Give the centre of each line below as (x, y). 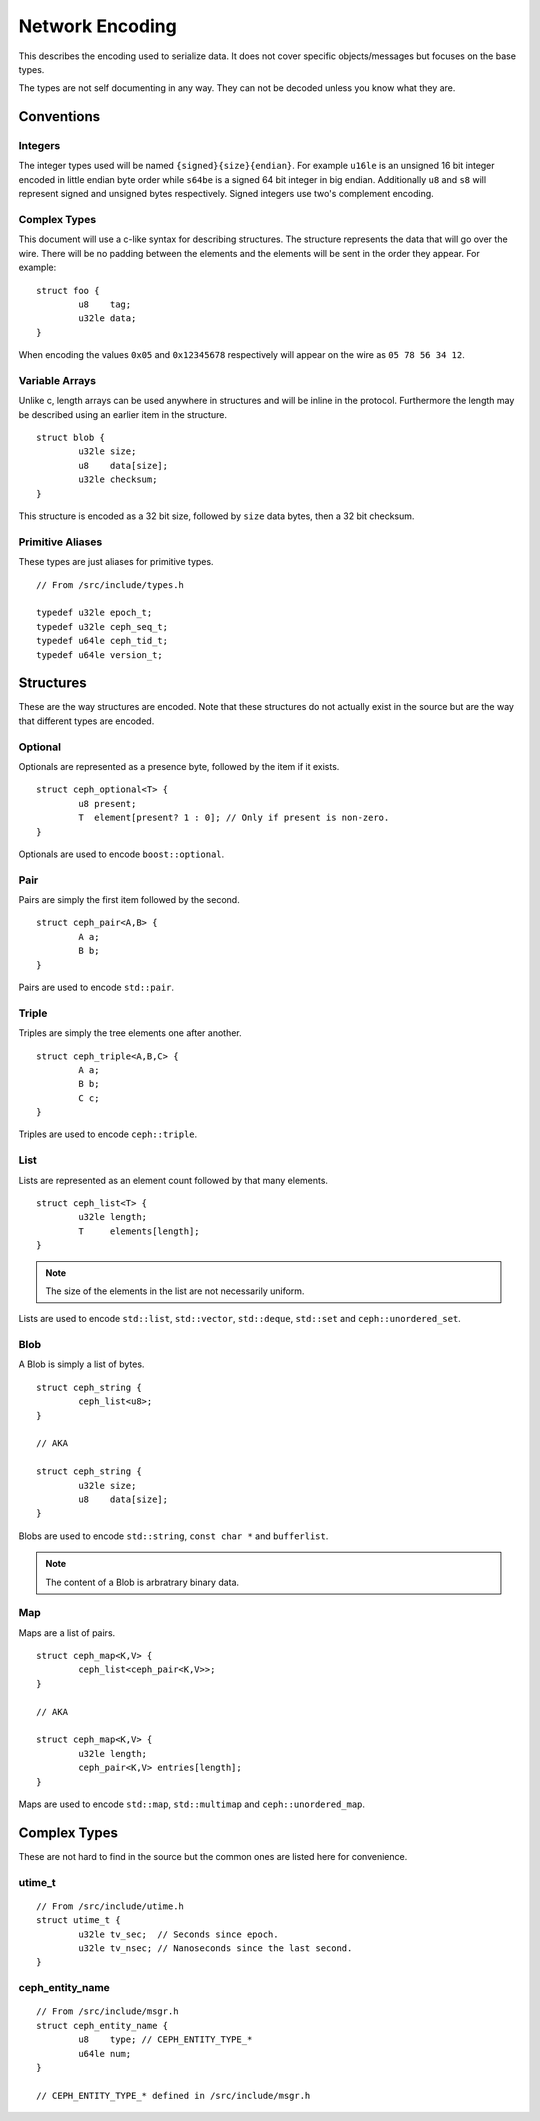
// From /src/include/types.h (110, 584)
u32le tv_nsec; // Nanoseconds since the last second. (215, 1948)
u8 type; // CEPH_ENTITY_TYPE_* (165, 2039)
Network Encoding (97, 26)
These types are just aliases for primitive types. (116, 562)
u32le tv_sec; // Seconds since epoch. (178, 1934)
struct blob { (70, 438)
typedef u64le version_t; (100, 654)
